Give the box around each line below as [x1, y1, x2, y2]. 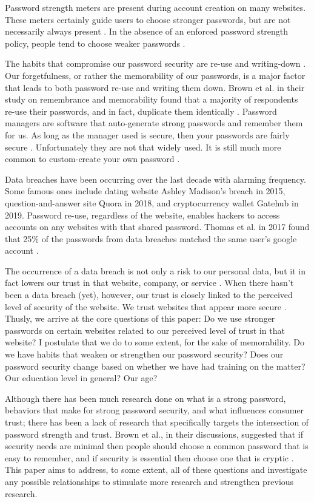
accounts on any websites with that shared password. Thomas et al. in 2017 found [5, 220, 310, 233]
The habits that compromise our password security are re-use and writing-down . [5, 57, 306, 70]
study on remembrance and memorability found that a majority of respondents [5, 93, 298, 106]
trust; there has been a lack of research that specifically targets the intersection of [5, 416, 309, 428]
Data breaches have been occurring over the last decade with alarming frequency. [5, 172, 306, 185]
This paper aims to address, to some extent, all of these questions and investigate [5, 463, 307, 476]
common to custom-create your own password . [5, 152, 180, 165]
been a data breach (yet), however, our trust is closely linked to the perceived [5, 288, 293, 301]
